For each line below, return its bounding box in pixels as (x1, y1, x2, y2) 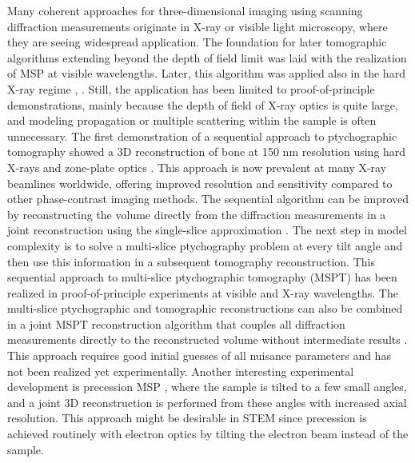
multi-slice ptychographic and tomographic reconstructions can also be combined (7, 300, 403, 317)
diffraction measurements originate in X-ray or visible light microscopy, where (7, 18, 388, 34)
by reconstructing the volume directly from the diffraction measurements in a (7, 206, 386, 222)
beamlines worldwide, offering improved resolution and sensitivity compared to (7, 174, 393, 191)
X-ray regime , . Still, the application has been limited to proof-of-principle (7, 80, 375, 97)
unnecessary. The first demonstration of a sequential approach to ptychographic (7, 127, 397, 144)
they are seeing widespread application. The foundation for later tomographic (7, 34, 387, 50)
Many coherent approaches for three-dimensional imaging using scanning (7, 2, 363, 18)
